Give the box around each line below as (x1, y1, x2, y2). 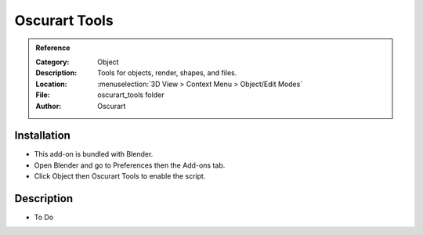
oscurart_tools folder (97, 90, 164, 99)
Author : (35, 101, 62, 110)
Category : (35, 57, 70, 67)
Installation (14, 129, 70, 143)
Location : (35, 79, 67, 89)
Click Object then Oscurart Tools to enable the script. (34, 172, 206, 181)
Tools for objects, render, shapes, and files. (97, 68, 237, 78)
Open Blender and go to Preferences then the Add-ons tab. (34, 161, 226, 170)
